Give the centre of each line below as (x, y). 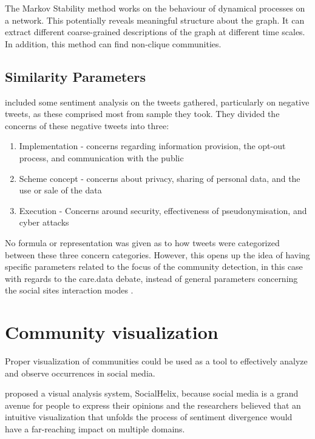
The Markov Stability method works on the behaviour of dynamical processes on (155, 8)
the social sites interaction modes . (69, 290)
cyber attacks (44, 222)
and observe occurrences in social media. (80, 373)
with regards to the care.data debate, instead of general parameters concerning (151, 278)
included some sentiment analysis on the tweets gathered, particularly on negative (157, 102)
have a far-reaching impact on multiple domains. (95, 428)
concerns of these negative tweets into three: (87, 125)
